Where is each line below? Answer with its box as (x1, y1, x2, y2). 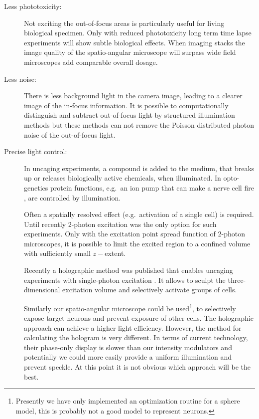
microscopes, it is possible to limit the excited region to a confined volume (24, 238, 251, 248)
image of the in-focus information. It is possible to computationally (24, 100, 229, 110)
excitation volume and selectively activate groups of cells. (62, 284, 237, 295)
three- (228, 274, 246, 285)
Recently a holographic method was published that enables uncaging (24, 265, 233, 275)
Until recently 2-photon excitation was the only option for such (24, 218, 217, 229)
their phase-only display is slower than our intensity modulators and (24, 342, 232, 352)
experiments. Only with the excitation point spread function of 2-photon (24, 228, 246, 239)
